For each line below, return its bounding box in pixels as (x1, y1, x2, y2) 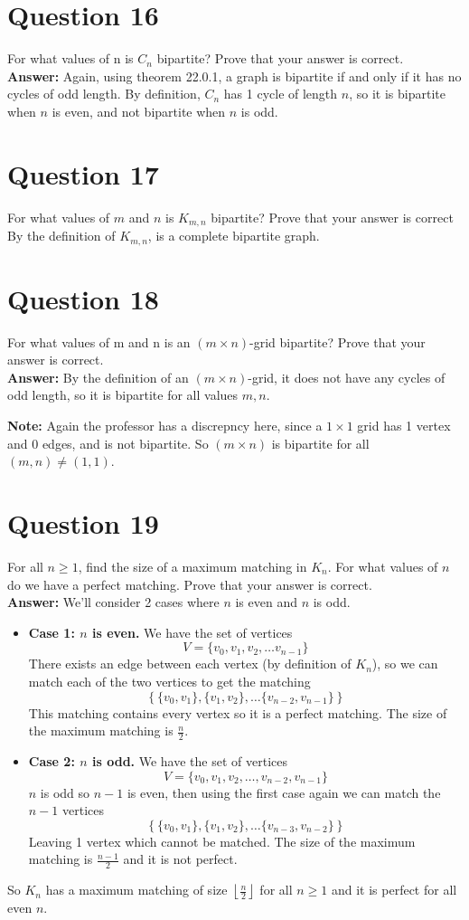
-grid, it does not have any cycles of (248, 367, 446, 386)
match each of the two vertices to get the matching (28, 671, 311, 690)
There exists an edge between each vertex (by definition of (28, 654, 352, 673)
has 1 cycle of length (223, 84, 338, 103)
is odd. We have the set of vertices (92, 751, 287, 770)
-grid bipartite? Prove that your (249, 332, 426, 351)
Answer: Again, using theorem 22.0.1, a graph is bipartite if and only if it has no (7, 66, 462, 85)
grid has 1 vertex (357, 416, 451, 435)
